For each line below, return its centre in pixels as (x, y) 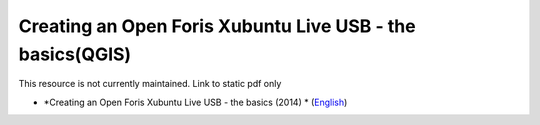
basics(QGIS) (75, 54)
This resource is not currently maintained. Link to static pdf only (150, 84)
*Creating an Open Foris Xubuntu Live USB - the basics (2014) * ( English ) (195, 102)
